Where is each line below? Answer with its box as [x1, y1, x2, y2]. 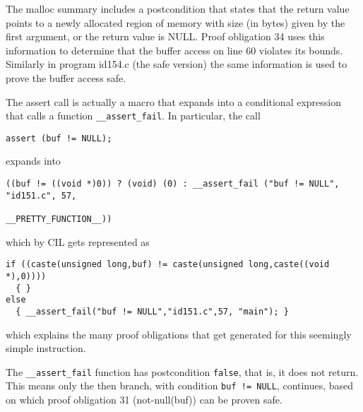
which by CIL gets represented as [6, 234, 150, 249]
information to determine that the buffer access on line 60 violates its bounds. [6, 42, 343, 57]
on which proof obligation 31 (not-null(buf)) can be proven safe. [6, 392, 282, 407]
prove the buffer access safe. [6, 70, 126, 85]
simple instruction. [6, 341, 86, 355]
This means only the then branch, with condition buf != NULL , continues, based [6, 378, 354, 393]
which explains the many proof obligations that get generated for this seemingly [6, 326, 352, 341]
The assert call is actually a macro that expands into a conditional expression [6, 94, 342, 109]
